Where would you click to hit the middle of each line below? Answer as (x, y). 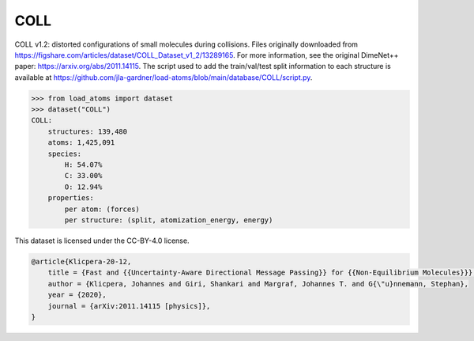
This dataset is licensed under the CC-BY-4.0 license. (102, 241)
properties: (71, 198)
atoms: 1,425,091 (81, 143)
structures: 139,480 (88, 131)
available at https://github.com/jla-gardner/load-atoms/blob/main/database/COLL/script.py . (164, 77)
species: (65, 153)
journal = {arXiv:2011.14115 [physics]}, (129, 306)
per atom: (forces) (102, 209)
